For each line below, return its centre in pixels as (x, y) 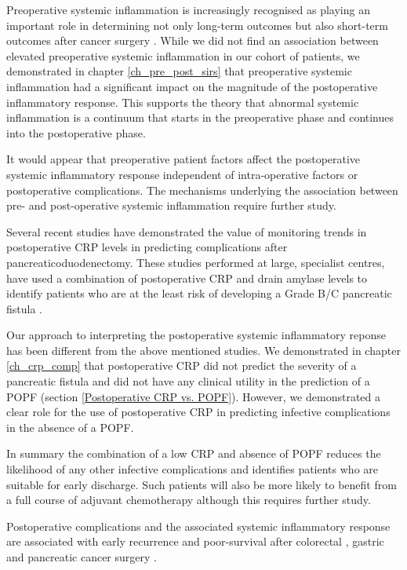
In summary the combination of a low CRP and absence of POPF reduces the (194, 453)
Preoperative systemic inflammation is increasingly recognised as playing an (188, 9)
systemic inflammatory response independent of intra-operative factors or (182, 174)
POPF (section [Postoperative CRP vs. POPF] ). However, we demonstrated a (194, 396)
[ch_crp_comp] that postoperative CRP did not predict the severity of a (182, 365)
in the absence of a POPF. (70, 427)
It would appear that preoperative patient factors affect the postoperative (184, 159)
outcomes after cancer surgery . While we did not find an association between (193, 40)
